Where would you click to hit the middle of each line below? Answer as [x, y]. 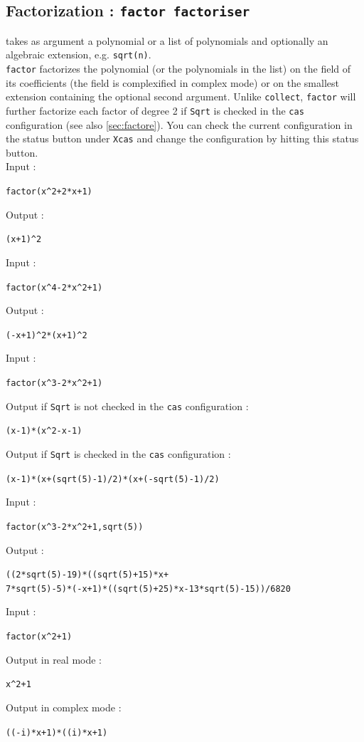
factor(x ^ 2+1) [39, 637]
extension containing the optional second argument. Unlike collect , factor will [181, 96]
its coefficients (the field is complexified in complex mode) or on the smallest [172, 82]
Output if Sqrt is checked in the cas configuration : [118, 454]
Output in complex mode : [64, 707]
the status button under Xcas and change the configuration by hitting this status [182, 139]
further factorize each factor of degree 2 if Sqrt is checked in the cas [155, 110]
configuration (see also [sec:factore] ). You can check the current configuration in [179, 124]
